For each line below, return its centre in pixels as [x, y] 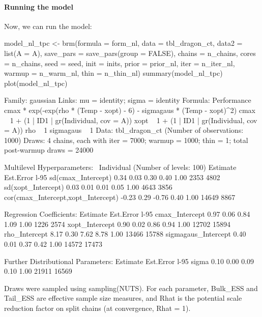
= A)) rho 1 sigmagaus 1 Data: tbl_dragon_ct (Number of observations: [124, 130]
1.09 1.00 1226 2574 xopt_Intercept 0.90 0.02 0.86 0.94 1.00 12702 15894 [117, 224]
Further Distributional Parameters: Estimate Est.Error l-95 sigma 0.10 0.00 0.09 [129, 261]
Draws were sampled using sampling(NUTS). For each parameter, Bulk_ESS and [131, 288]
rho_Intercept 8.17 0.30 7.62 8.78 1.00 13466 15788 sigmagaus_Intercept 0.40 [125, 234]
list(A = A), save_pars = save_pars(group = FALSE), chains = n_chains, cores [130, 53]
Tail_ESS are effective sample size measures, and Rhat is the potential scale [123, 298]
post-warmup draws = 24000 [49, 150]
